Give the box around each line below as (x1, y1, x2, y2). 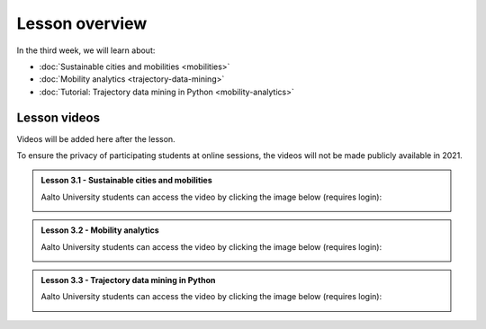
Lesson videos (16, 110, 101, 125)
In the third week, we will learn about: (16, 45, 156, 56)
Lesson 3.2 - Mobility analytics (40, 225, 159, 236)
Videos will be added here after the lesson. (16, 133, 175, 144)
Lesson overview (16, 13, 148, 33)
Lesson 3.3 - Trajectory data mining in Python (40, 274, 216, 285)
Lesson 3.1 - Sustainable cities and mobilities (40, 175, 212, 186)
